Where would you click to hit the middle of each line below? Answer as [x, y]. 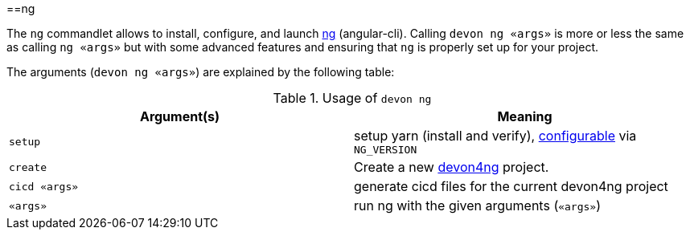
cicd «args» [44, 186]
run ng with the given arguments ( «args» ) [478, 205]
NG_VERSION [386, 150]
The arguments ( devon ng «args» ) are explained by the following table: [201, 72]
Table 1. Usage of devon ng [352, 98]
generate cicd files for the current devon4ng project [511, 186]
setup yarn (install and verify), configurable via [495, 136]
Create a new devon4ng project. [452, 167]
